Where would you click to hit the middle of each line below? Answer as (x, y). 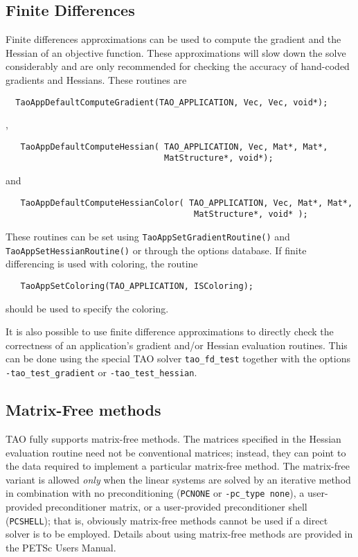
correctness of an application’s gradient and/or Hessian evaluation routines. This (177, 345)
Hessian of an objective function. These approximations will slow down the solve (176, 52)
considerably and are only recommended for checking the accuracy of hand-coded (178, 66)
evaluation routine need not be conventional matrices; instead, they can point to (176, 452)
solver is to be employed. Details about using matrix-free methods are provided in (179, 534)
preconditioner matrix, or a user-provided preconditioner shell (176, 506)
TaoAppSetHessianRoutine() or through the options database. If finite (156, 250)
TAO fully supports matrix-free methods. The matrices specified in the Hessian (173, 438)
